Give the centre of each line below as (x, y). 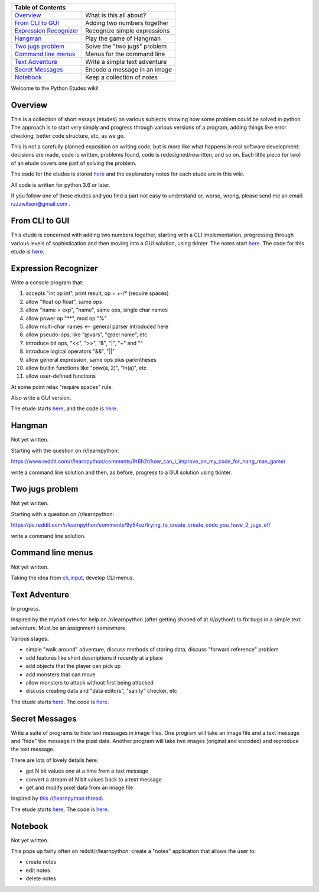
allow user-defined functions (61, 376)
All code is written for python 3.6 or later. (61, 185)
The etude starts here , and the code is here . (64, 408)
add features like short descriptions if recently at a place (95, 658)
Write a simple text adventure (126, 62)
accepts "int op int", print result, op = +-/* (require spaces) (97, 293)
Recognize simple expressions (127, 31)
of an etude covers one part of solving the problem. (74, 163)
